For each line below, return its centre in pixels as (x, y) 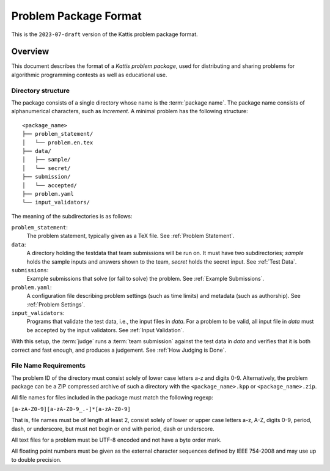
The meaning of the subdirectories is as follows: (72, 216)
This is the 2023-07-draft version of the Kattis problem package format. (105, 34)
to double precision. (36, 459)
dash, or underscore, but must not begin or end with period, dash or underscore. (113, 429)
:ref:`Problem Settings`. (56, 304)
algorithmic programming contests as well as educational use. (89, 75)
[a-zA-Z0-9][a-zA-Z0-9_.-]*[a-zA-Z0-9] (71, 409)
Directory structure (41, 91)
